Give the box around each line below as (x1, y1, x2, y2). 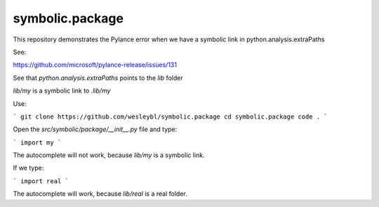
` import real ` (13, 177, 69, 185)
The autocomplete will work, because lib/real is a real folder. (13, 189, 187, 198)
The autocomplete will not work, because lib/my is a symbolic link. (13, 151, 205, 159)
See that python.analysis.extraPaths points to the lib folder (13, 74, 183, 82)
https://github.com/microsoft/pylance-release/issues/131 (13, 60, 177, 69)
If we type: (13, 163, 44, 172)
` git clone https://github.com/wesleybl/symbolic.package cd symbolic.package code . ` (13, 112, 328, 121)
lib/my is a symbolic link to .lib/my (13, 86, 111, 95)
